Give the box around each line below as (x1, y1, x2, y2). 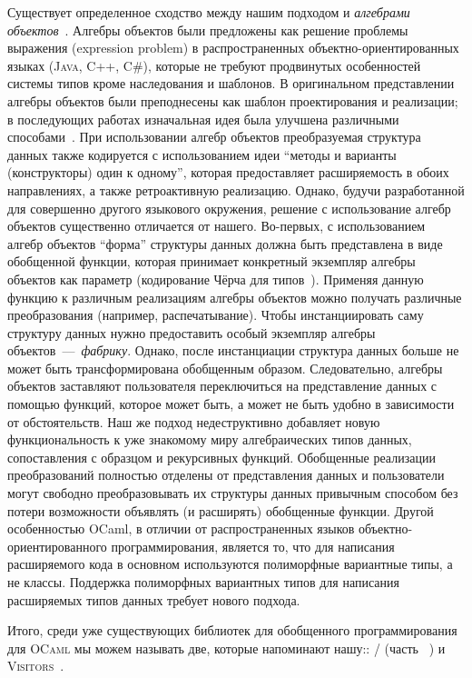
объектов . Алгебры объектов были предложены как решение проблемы (7, 20, 408, 39)
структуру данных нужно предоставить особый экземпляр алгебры (7, 323, 376, 342)
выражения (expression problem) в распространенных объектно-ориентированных (7, 38, 459, 57)
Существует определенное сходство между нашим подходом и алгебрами (7, 3, 410, 21)
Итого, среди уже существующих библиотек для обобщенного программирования (7, 621, 457, 640)
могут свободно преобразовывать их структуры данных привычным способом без (7, 484, 458, 503)
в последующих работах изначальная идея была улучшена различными (7, 109, 399, 128)
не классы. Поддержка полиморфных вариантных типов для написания (7, 573, 399, 591)
